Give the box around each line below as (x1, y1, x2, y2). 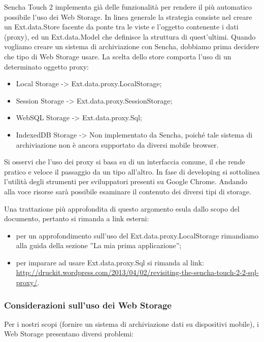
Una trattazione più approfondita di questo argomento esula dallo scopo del (4, 203, 240, 214)
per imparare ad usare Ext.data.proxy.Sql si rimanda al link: (16, 257, 204, 267)
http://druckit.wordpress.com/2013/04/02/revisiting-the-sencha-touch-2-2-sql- (16, 267, 259, 278)
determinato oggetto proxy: (4, 61, 89, 72)
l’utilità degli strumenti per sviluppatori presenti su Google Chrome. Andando (4, 176, 247, 187)
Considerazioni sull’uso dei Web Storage (4, 298, 172, 311)
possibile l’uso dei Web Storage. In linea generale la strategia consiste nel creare (4, 11, 252, 22)
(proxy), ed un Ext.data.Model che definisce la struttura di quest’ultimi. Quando (4, 31, 256, 42)
